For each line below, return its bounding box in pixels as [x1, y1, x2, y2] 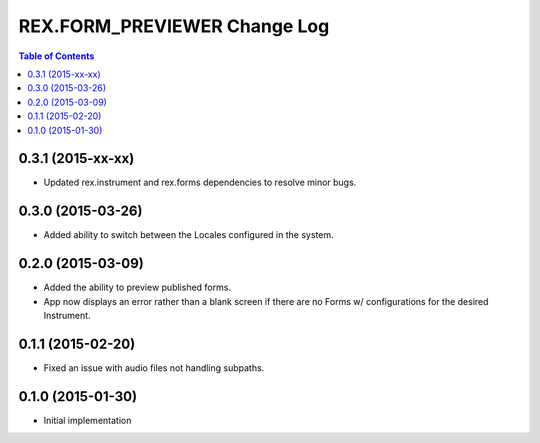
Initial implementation [43, 414, 132, 426]
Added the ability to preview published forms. [43, 281, 232, 294]
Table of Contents [18, 50, 95, 62]
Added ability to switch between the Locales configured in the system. [43, 229, 334, 241]
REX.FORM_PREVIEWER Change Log [18, 15, 330, 37]
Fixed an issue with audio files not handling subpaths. [43, 361, 265, 374]
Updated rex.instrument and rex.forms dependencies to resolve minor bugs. [43, 176, 357, 189]
